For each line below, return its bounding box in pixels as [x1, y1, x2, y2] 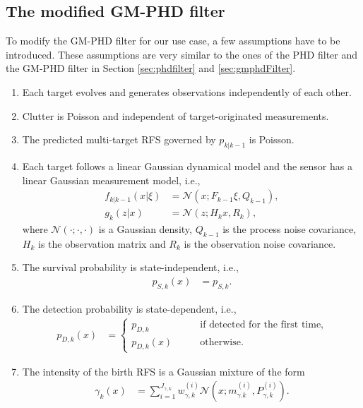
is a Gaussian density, [98, 222, 192, 236]
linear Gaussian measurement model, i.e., [22, 172, 201, 187]
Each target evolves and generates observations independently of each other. [22, 84, 352, 99]
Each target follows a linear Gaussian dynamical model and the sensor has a [22, 158, 352, 173]
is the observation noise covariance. [184, 236, 336, 251]
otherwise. [200, 337, 244, 347]
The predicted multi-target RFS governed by [22, 132, 216, 147]
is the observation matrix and [37, 236, 166, 251]
